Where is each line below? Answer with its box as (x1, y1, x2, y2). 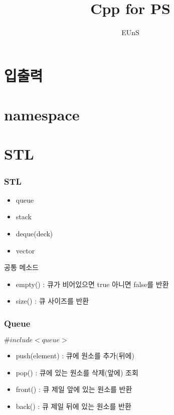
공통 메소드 (4, 262, 39, 272)
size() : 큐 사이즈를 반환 (16, 296, 89, 306)
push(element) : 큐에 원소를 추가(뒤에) (16, 350, 134, 361)
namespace (4, 104, 80, 125)
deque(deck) (16, 228, 53, 239)
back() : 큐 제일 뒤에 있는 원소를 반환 (16, 401, 131, 411)
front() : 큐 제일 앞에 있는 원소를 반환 (16, 384, 132, 394)
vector (16, 245, 35, 255)
